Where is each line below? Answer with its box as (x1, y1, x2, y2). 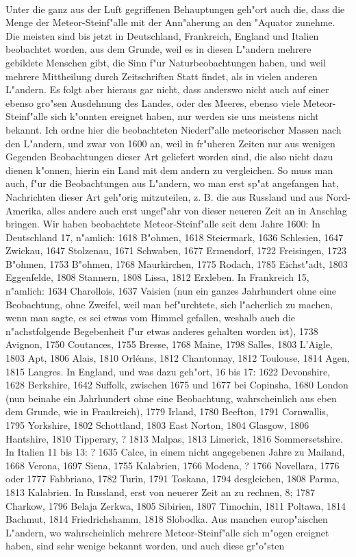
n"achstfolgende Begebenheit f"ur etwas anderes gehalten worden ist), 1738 (5, 323, 318, 338)
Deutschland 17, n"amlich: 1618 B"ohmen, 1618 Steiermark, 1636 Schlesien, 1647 (5, 230, 344, 244)
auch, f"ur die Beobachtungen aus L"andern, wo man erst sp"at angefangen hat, (5, 176, 339, 190)
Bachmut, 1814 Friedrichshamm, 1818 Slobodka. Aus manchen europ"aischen (5, 512, 328, 526)
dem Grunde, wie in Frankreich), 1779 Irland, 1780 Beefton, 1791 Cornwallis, (5, 404, 329, 419)
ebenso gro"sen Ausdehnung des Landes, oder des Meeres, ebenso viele (5, 95, 301, 110)
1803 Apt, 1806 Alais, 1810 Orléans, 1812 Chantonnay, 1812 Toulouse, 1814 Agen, (5, 351, 350, 365)
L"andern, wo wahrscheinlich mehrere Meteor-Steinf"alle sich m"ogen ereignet (5, 525, 329, 539)
